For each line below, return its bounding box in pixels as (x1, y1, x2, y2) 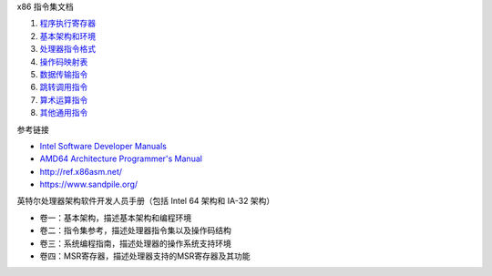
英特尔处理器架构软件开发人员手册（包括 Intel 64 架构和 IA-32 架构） (16, 196, 275, 207)
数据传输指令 (39, 68, 88, 79)
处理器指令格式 (39, 44, 96, 55)
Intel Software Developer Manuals (39, 140, 168, 151)
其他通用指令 (39, 107, 88, 118)
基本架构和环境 (39, 30, 96, 41)
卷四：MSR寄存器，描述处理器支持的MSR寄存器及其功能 (39, 250, 251, 261)
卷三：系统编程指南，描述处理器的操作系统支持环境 (39, 238, 231, 249)
